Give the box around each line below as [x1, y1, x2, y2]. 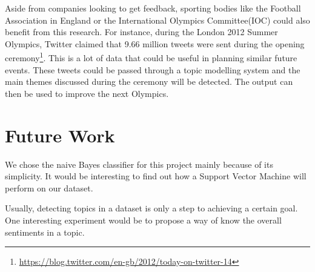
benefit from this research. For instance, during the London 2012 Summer [5, 25, 278, 38]
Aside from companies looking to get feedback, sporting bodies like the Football [5, 2, 301, 14]
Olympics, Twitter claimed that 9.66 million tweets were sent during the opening [5, 37, 305, 50]
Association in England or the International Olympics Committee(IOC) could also [5, 13, 310, 26]
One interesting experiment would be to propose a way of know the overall [5, 213, 282, 226]
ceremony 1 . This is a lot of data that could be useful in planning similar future [5, 50, 297, 64]
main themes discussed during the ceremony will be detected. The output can [5, 75, 293, 88]
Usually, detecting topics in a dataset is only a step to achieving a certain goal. [5, 202, 298, 214]
